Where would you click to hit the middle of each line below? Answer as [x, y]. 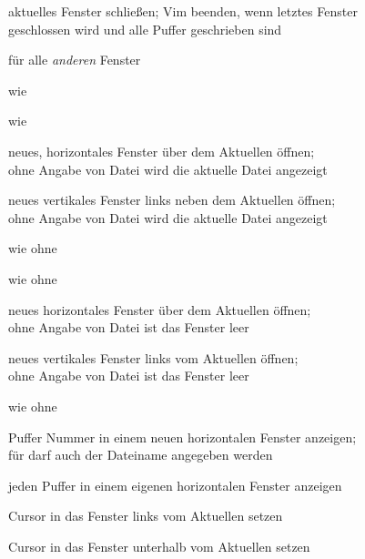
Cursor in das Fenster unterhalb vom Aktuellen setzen [159, 546]
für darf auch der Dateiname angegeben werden [141, 455]
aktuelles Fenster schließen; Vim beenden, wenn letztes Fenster [183, 11]
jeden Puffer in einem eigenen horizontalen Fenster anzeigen [175, 485]
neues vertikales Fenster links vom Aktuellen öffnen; [153, 357]
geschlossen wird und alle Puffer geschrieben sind [145, 29]
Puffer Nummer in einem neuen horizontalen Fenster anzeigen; [182, 437]
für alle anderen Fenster [75, 60]
